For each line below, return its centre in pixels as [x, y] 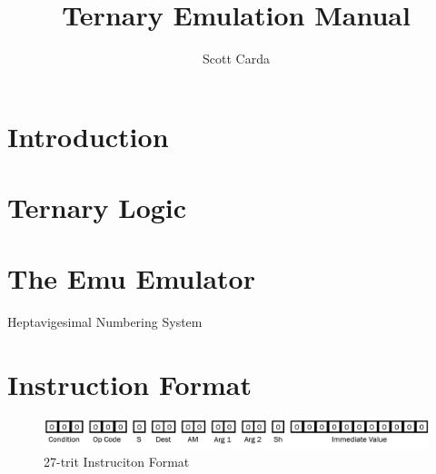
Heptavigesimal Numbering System [105, 322]
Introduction [88, 136]
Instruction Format [129, 385]
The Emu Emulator [131, 278]
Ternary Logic [97, 207]
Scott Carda [236, 59]
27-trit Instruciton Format [117, 462]
